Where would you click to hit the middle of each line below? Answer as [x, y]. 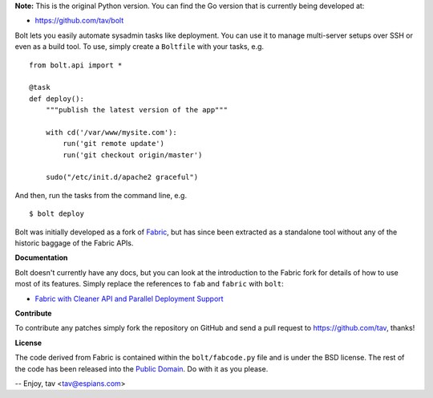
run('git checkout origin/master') [133, 155]
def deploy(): [57, 99]
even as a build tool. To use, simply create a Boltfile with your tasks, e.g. [140, 47]
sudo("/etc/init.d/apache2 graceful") [122, 177]
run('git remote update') [113, 144]
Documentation [41, 258]
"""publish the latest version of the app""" [137, 110]
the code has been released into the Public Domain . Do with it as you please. [142, 368]
